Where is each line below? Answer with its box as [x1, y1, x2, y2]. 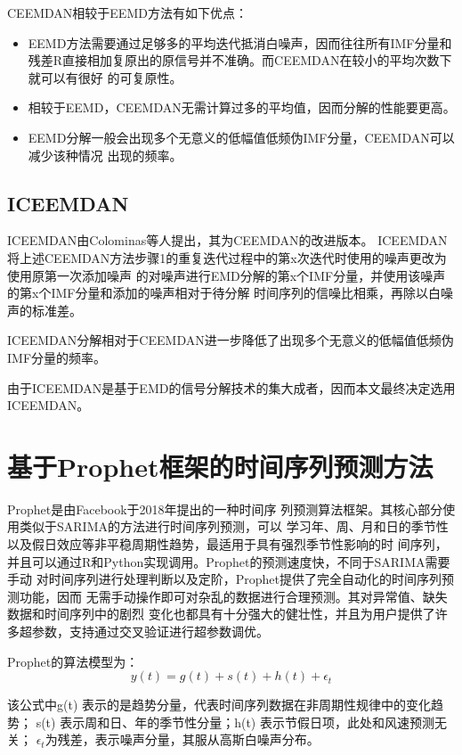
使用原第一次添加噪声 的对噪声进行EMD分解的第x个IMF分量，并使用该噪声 [7, 266, 446, 284]
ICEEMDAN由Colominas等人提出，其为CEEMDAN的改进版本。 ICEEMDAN [7, 231, 448, 250]
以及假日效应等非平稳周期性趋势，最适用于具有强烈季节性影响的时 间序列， [7, 535, 448, 554]
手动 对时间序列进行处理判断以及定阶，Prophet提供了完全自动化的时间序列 [7, 570, 442, 588]
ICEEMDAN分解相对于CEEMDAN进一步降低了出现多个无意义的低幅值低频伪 [7, 331, 454, 349]
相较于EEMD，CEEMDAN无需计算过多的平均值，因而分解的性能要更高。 [28, 98, 456, 117]
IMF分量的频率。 [7, 348, 107, 366]
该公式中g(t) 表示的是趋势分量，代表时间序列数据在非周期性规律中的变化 [7, 695, 431, 714]
